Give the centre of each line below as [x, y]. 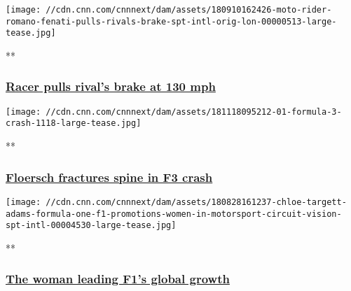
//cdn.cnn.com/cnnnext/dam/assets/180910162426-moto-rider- [189, 10]
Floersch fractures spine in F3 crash [109, 177]
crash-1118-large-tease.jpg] [74, 123]
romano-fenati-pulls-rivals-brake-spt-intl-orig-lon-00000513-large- [171, 21]
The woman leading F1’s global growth [118, 279]
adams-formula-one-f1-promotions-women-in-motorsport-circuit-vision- [174, 214]
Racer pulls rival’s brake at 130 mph [111, 86]
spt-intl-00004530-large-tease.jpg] [91, 226]
